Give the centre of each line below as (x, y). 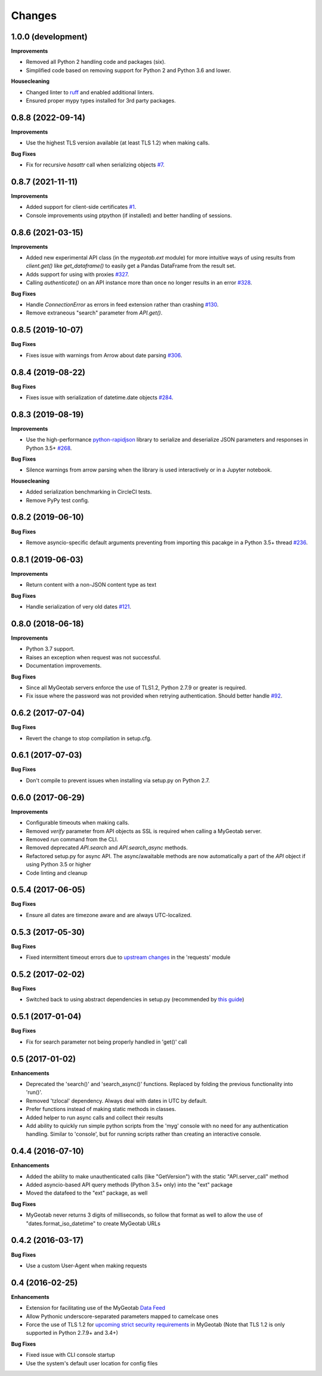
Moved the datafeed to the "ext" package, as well (87, 1193)
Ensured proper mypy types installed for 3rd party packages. (101, 101)
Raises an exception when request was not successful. (93, 657)
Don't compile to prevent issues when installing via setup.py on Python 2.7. (118, 780)
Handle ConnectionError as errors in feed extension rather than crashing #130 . (122, 305)
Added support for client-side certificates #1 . (81, 207)
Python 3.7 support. (50, 649)
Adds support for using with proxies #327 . (78, 274)
